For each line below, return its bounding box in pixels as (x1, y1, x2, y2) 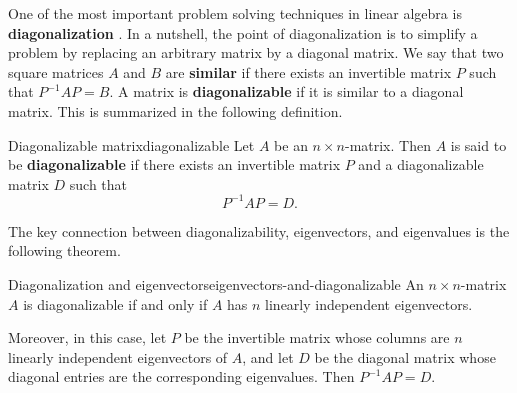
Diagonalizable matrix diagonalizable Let (8, 134, 255, 155)
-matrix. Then (344, 134, 431, 155)
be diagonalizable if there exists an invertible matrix (8, 154, 341, 175)
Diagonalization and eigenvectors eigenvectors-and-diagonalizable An (8, 274, 424, 295)
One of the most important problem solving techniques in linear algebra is (8, 3, 462, 23)
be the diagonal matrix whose (314, 346, 496, 367)
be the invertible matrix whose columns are (184, 327, 450, 348)
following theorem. (8, 240, 121, 261)
